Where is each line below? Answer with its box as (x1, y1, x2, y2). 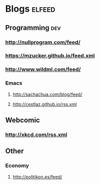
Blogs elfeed (5, 3, 56, 15)
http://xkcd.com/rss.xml (5, 131, 68, 138)
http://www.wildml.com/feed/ (5, 66, 81, 73)
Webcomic (5, 116, 40, 125)
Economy (5, 162, 29, 169)
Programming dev (5, 23, 61, 32)
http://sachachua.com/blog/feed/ (12, 91, 83, 97)
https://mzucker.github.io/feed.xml (5, 52, 95, 59)
